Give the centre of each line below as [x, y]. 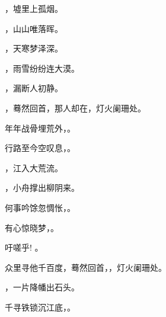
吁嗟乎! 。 [24, 247]
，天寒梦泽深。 [34, 48]
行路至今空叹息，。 [40, 148]
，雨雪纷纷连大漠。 [42, 68]
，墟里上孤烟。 [34, 8]
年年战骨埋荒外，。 [40, 128]
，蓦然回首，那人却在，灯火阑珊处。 [75, 108]
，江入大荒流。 [34, 167]
